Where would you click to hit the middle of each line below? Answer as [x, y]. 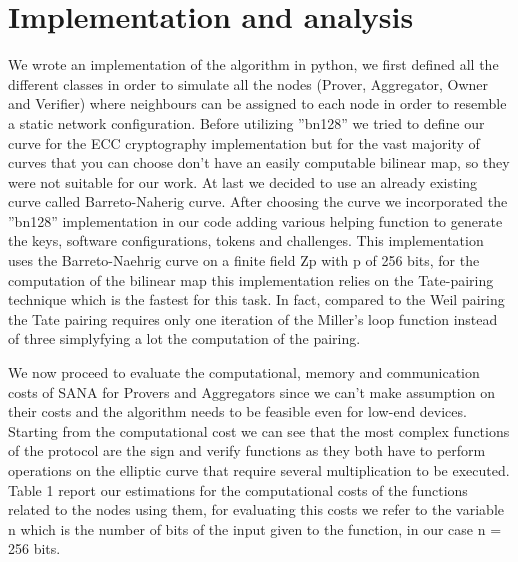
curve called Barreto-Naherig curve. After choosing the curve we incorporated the [258, 201]
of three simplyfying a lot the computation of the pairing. [184, 338]
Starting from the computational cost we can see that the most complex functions [259, 430]
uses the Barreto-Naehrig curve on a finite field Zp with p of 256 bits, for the [244, 260]
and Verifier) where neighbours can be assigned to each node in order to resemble [257, 103]
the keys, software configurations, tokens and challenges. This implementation [246, 240]
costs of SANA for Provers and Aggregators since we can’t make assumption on [251, 391]
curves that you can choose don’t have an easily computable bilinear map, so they [259, 162]
